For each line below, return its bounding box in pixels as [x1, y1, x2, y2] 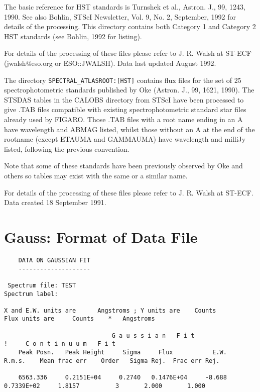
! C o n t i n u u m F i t [4, 340, 115, 348]
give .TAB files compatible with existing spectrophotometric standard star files [4, 104, 246, 115]
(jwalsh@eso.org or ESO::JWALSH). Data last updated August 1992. [4, 57, 216, 68]
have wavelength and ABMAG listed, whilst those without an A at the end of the [4, 124, 255, 134]
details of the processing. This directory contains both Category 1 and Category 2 [4, 21, 256, 32]
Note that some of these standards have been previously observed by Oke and [4, 160, 243, 171]
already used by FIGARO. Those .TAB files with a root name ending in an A [4, 114, 243, 124]
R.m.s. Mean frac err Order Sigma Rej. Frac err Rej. [4, 357, 220, 364]
